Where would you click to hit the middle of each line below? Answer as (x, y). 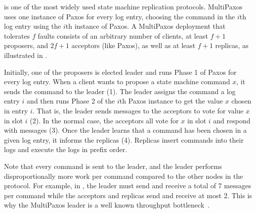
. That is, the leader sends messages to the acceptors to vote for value (138, 110)
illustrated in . (26, 55)
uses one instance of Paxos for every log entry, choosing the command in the (120, 16)
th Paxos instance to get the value (171, 101)
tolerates (17, 35)
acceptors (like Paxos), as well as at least (133, 45)
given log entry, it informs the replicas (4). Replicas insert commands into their (124, 139)
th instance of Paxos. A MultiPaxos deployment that (146, 26)
